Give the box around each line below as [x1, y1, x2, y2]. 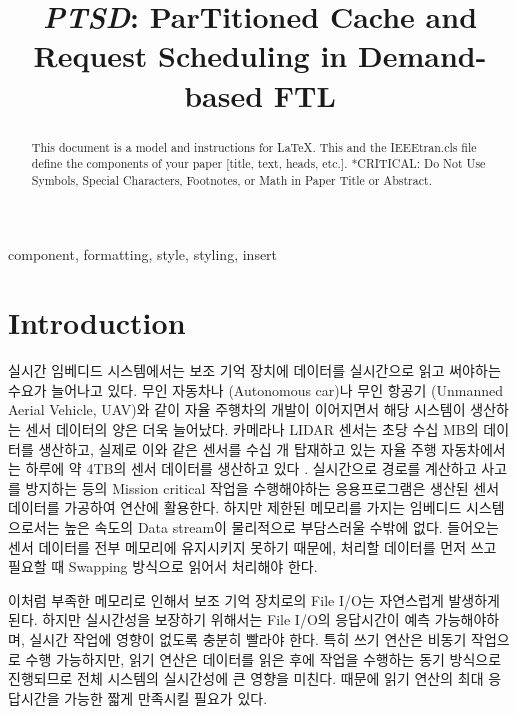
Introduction [8, 302, 186, 343]
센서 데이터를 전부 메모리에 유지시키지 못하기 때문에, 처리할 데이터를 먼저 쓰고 [8, 536, 497, 557]
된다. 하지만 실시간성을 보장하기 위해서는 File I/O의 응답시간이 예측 [8, 609, 431, 630]
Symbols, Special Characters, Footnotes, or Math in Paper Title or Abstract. [31, 171, 432, 188]
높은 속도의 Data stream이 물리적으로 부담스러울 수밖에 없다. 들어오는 [64, 516, 499, 537]
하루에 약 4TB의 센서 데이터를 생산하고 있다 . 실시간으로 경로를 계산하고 [25, 458, 477, 479]
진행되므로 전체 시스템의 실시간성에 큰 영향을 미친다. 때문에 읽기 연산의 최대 [8, 668, 484, 689]
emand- [382, 35, 487, 76]
